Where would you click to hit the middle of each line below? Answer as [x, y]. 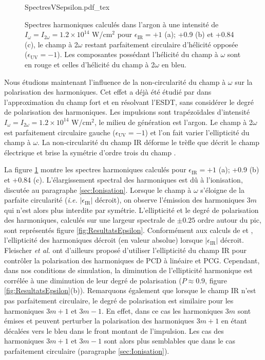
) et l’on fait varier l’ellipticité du [197, 132]
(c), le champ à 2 [51, 44]
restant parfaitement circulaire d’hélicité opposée [162, 44]
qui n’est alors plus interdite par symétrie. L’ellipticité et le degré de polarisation [131, 210]
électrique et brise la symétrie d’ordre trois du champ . [90, 152]
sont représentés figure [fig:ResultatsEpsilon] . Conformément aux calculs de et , [129, 230]
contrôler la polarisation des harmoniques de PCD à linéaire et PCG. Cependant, [132, 260]
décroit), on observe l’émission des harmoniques [170, 200]
